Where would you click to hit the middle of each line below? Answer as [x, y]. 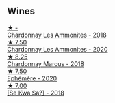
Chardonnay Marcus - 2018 [46, 63]
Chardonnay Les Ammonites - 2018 [57, 35]
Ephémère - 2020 [32, 78]
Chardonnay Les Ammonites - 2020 [57, 49]
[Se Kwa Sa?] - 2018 [36, 93]
